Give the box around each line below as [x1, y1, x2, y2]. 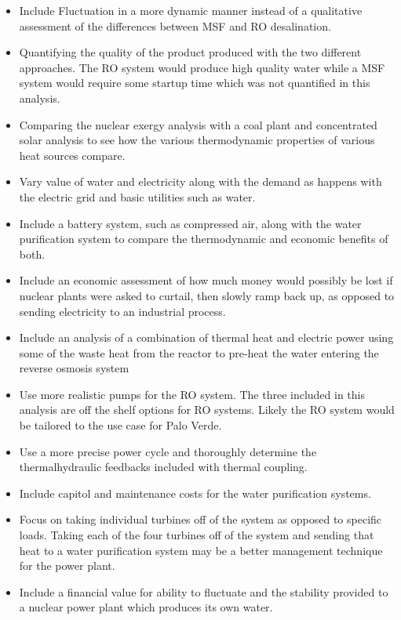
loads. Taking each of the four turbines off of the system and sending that [19, 527, 374, 543]
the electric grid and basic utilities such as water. [19, 188, 256, 205]
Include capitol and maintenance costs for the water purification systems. [19, 484, 371, 501]
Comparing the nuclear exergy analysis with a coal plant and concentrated [19, 116, 377, 132]
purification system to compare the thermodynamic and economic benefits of [19, 230, 388, 247]
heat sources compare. [19, 147, 126, 163]
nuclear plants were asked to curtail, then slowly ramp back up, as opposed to [19, 287, 395, 303]
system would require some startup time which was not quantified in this [19, 74, 370, 91]
